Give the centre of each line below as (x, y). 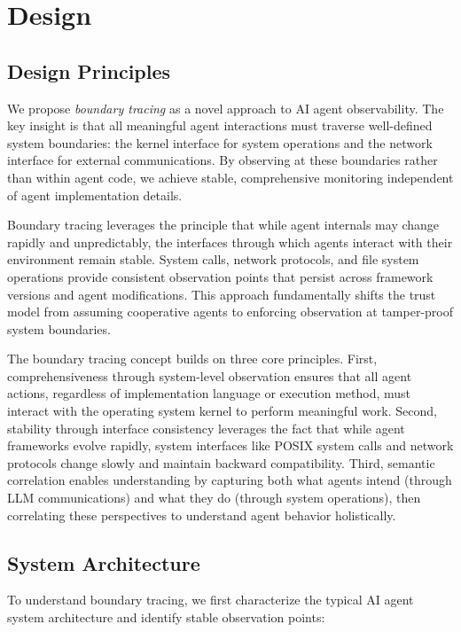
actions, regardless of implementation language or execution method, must (209, 393)
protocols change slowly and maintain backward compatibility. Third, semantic (221, 462)
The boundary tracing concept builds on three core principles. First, (192, 359)
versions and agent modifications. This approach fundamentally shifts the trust (222, 294)
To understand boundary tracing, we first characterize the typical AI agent (211, 600)
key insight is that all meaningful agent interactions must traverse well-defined (220, 125)
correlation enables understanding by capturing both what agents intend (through (230, 480)
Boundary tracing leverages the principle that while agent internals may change (223, 225)
